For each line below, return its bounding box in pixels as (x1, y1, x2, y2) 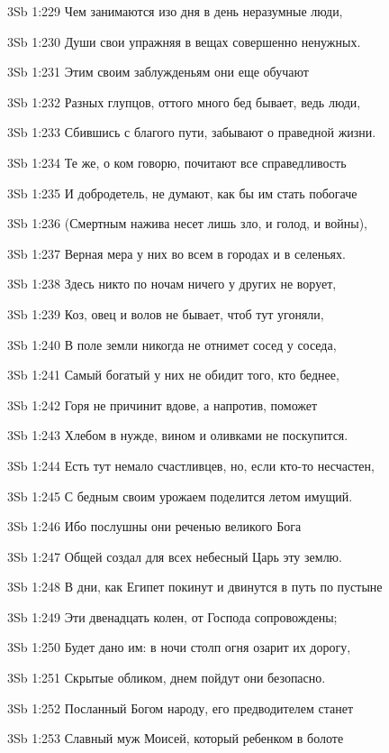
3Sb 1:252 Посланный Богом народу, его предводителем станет (7, 698, 354, 717)
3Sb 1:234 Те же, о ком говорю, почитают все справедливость (7, 152, 347, 171)
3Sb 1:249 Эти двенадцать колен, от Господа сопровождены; (7, 607, 338, 626)
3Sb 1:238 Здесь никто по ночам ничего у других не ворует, (7, 274, 337, 293)
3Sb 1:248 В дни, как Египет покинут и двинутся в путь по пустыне (7, 577, 383, 596)
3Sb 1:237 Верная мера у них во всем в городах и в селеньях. (7, 243, 346, 262)
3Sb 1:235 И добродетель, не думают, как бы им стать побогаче (7, 183, 357, 202)
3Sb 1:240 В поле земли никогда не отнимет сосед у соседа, (7, 335, 337, 354)
